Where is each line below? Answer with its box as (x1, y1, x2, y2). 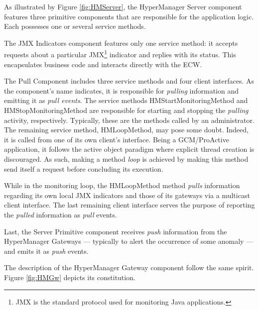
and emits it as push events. (4, 245, 89, 256)
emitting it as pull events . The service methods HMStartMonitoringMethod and (4, 95, 248, 105)
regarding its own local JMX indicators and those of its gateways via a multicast (4, 190, 250, 200)
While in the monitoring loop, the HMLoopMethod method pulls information (4, 180, 240, 191)
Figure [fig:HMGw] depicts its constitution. (4, 272, 135, 282)
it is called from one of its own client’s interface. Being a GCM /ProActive (4, 134, 229, 144)
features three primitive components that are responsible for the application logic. (4, 11, 254, 21)
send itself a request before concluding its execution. (4, 163, 163, 174)
